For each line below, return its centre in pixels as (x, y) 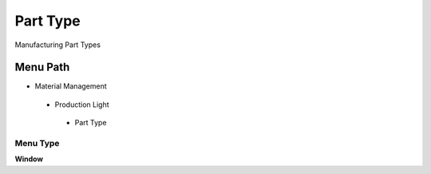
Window (29, 159)
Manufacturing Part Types (58, 45)
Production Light (82, 105)
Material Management (71, 86)
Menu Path (42, 67)
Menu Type (37, 143)
